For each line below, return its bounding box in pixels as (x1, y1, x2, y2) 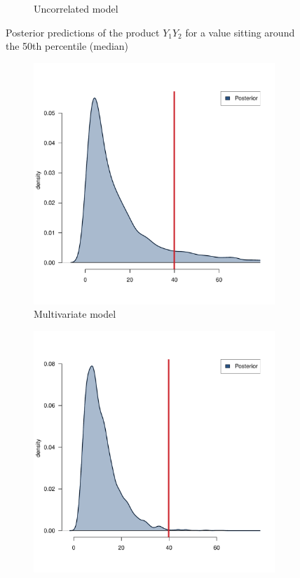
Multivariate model (34, 307, 116, 321)
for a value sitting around (185, 25, 295, 39)
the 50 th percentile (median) (6, 39, 129, 53)
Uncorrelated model (34, 1, 118, 15)
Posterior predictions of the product (6, 25, 160, 39)
